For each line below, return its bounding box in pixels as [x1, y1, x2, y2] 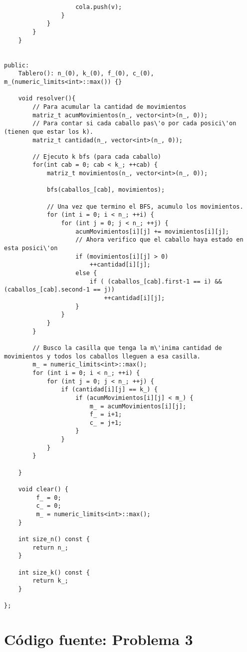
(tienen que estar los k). [4, 128, 93, 135]
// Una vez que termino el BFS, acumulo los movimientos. [46, 203, 244, 210]
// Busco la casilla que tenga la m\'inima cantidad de [32, 344, 222, 351]
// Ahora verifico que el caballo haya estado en [75, 236, 244, 244]
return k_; [32, 577, 68, 585]
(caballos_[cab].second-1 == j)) [4, 286, 115, 294]
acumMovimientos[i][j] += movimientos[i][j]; [75, 228, 230, 235]
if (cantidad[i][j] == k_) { [61, 386, 158, 393]
